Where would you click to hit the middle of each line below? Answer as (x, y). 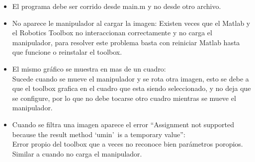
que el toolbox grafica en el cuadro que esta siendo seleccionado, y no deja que (131, 88)
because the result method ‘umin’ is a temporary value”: (99, 134)
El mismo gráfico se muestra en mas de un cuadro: (89, 68)
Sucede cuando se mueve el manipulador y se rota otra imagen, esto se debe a (130, 78)
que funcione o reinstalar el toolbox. (67, 52)
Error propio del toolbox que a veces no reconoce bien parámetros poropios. (127, 144)
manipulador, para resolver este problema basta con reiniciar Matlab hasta (126, 42)
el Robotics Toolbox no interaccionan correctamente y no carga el (112, 33)
